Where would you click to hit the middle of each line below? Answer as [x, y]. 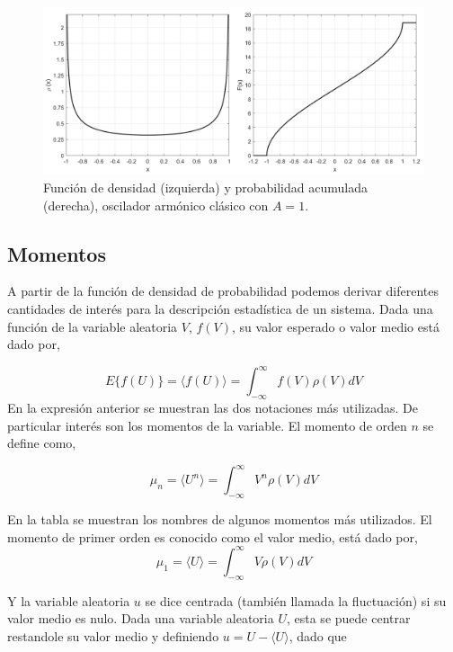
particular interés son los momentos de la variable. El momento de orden [207, 425]
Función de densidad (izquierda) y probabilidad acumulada [205, 187]
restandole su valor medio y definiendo [113, 635]
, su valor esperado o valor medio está [336, 326]
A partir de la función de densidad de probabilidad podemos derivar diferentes [223, 291]
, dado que [318, 635]
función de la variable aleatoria [93, 326]
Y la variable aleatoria [69, 600]
